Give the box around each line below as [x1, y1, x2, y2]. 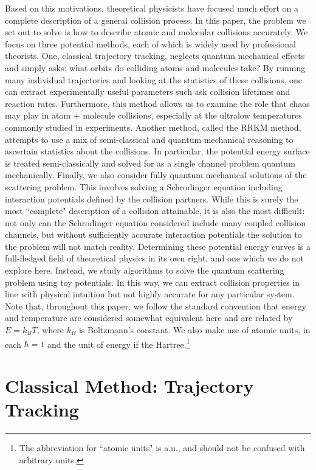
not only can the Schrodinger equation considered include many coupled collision [5, 216, 306, 229]
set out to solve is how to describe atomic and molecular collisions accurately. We [5, 26, 308, 38]
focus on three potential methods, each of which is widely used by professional [5, 37, 296, 50]
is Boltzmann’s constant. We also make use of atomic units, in [78, 323, 311, 336]
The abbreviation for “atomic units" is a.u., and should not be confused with [19, 441, 305, 454]
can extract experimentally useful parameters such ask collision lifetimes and [5, 85, 290, 98]
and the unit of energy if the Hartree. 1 [47, 336, 190, 350]
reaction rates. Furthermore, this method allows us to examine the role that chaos [5, 97, 310, 109]
